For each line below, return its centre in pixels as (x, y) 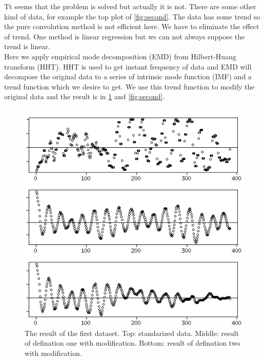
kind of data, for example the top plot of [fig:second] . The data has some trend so (132, 16)
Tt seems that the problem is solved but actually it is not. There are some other (130, 6)
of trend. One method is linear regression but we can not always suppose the (125, 36)
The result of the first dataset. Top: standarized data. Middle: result (132, 333)
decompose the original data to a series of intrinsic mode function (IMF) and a (128, 76)
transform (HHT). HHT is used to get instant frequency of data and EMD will (128, 66)
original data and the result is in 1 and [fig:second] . (85, 96)
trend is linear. (27, 46)
